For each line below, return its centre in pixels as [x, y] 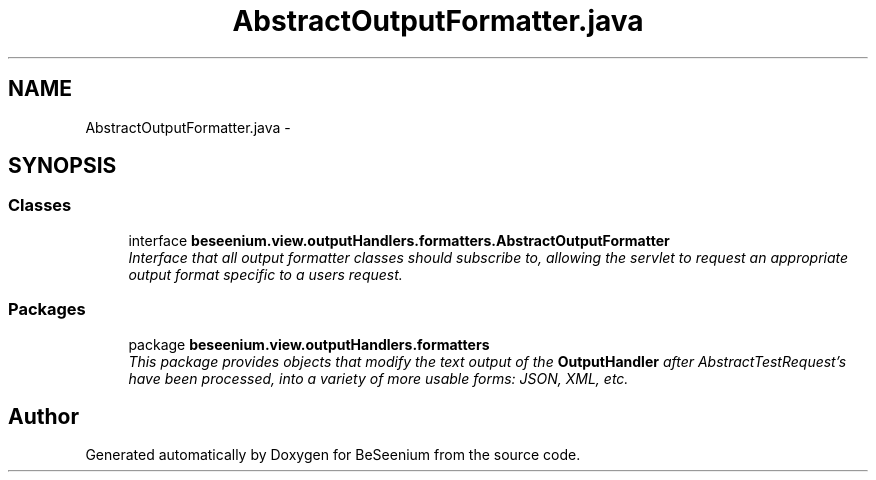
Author [43, 416]
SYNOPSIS [62, 166]
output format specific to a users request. [265, 274]
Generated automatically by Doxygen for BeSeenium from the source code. [333, 455]
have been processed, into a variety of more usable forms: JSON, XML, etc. [378, 378]
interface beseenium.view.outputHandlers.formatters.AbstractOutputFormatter [399, 240]
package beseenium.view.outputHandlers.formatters [309, 344]
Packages [47, 309]
